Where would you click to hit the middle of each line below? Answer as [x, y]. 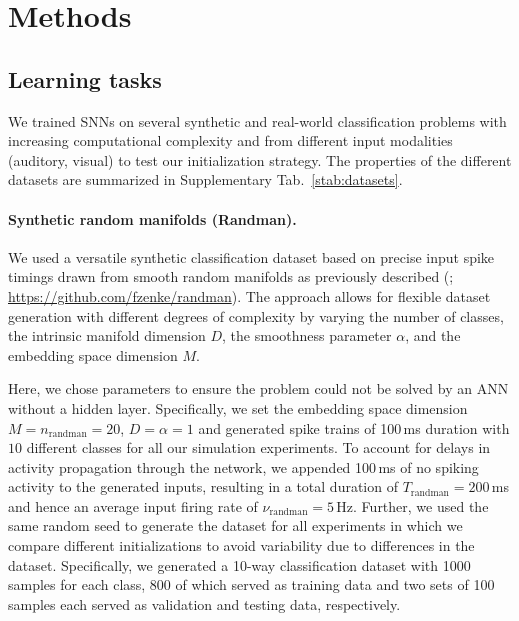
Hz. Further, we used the [412, 505]
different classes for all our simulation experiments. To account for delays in [258, 447]
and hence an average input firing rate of [133, 505]
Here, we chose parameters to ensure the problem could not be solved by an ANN [258, 388]
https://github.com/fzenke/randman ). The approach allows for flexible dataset [249, 295]
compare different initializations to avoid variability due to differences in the [241, 545]
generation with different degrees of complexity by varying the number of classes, [256, 315]
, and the [433, 335]
